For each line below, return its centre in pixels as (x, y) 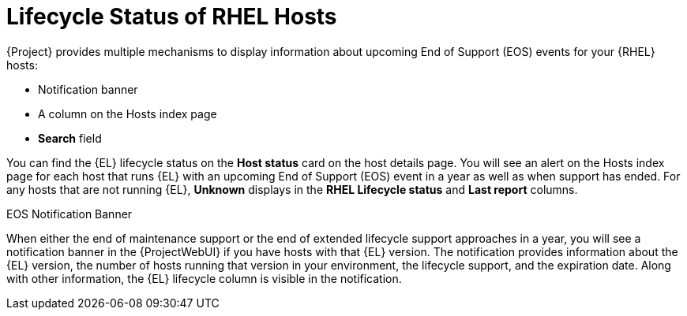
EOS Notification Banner (69, 214)
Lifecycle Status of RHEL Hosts (172, 17)
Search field (70, 138)
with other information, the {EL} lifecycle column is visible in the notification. (204, 278)
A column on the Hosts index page (128, 113)
